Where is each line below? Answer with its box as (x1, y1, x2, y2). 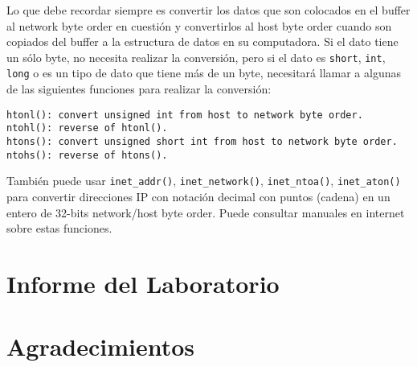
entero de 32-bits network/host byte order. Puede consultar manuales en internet (6, 204, 405, 221)
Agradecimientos (6, 330, 195, 363)
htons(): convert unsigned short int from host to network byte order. (6, 136, 398, 147)
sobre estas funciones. (6, 220, 112, 237)
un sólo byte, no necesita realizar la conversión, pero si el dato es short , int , (6, 48, 386, 65)
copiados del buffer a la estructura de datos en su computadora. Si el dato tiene (6, 33, 399, 50)
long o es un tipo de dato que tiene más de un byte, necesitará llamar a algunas (6, 64, 401, 81)
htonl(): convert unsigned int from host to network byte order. (6, 109, 363, 121)
